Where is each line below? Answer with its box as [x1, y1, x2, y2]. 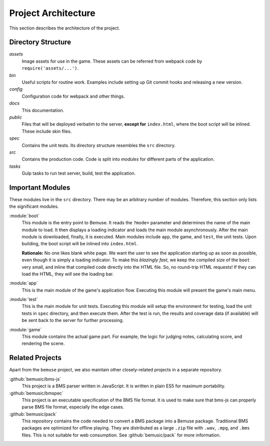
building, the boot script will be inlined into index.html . [21, 241, 138, 247]
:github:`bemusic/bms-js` [9, 376, 61, 382]
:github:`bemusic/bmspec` [9, 390, 63, 396]
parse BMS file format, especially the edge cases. [21, 404, 124, 410]
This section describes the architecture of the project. [9, 25, 120, 31]
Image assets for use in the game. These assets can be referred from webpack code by [21, 58, 202, 64]
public [9, 114, 22, 120]
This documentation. [21, 107, 64, 113]
